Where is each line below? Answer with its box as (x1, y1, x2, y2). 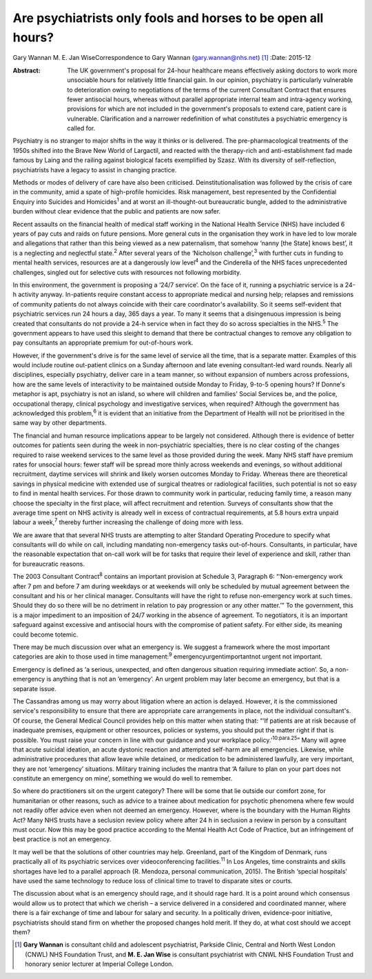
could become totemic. (12, 630, 79, 639)
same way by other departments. (12, 419, 107, 427)
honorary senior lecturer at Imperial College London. (25, 960, 174, 968)
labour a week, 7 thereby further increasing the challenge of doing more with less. (12, 517, 244, 526)
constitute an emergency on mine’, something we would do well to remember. (12, 774, 233, 783)
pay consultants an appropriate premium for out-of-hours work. (12, 338, 194, 347)
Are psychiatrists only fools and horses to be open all (12, 10, 324, 25)
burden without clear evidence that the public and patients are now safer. (12, 207, 220, 216)
